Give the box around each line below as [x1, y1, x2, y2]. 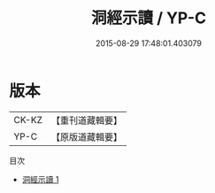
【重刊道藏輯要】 [50, 114, 122, 127]
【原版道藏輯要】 [50, 130, 122, 143]
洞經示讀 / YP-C [91, 8, 206, 28]
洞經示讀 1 [21, 174, 59, 184]
